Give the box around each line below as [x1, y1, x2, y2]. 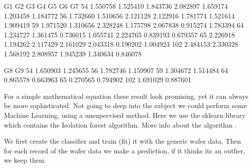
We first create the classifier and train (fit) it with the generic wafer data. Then [4, 136, 241, 146]
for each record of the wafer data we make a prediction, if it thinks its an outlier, [4, 145, 245, 155]
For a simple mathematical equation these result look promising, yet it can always [4, 91, 249, 101]
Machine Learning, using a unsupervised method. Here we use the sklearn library [4, 110, 246, 120]
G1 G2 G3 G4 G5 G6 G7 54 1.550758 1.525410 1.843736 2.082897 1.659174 [4, 1, 228, 11]
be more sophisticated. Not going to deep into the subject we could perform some [4, 100, 247, 111]
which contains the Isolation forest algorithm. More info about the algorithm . [4, 119, 237, 130]
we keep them [4, 155, 45, 165]
